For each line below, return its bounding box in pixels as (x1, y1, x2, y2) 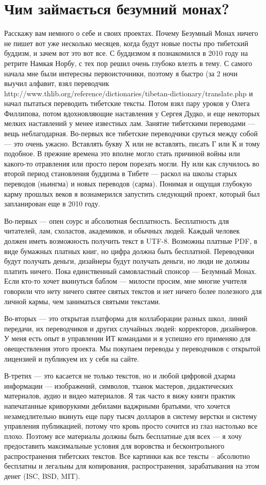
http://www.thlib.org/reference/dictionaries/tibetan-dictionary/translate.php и (4, 88, 253, 98)
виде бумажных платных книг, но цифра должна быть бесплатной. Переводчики (4, 245, 254, 256)
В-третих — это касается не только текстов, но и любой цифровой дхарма (4, 370, 236, 381)
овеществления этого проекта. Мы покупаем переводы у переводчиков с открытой (4, 343, 261, 353)
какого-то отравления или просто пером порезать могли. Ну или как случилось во (4, 158, 259, 168)
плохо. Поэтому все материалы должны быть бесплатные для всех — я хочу (4, 430, 242, 441)
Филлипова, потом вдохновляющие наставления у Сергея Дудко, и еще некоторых (4, 108, 260, 118)
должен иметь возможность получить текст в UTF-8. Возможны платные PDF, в (4, 236, 257, 246)
